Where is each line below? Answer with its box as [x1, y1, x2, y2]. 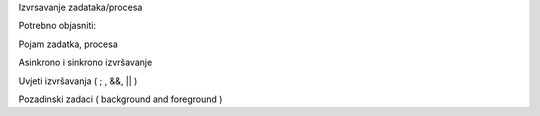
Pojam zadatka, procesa [18, 38, 119, 50]
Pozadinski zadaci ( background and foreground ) [18, 93, 223, 105]
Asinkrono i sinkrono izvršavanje [18, 56, 153, 69]
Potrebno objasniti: [18, 20, 97, 32]
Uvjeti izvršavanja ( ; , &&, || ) [18, 75, 138, 87]
